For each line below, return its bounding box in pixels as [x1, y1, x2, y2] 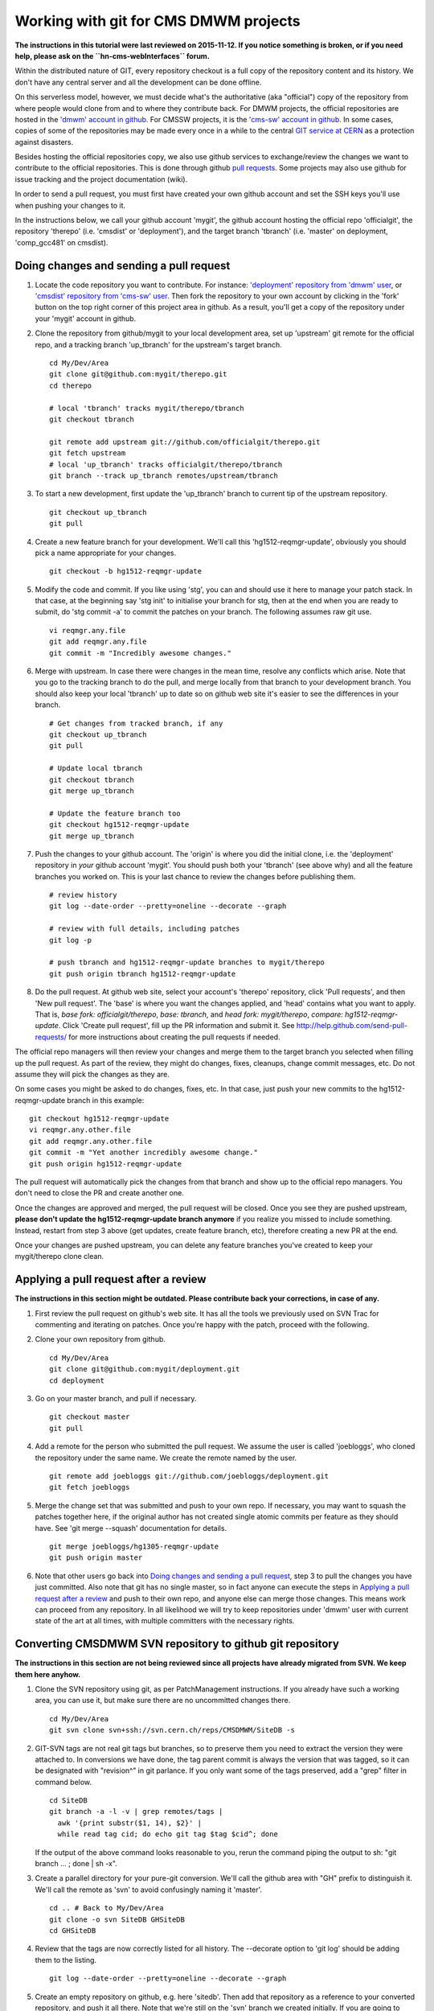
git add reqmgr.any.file [49, 637, 147, 647]
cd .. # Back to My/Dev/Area [49, 1903, 164, 1913]
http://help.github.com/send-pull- [296, 1021, 408, 1030]
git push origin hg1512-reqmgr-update [29, 1159, 182, 1168]
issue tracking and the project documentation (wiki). [14, 174, 188, 184]
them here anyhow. [14, 1669, 81, 1679]
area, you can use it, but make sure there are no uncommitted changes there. [35, 1696, 291, 1705]
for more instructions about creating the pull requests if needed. [68, 1032, 280, 1042]
